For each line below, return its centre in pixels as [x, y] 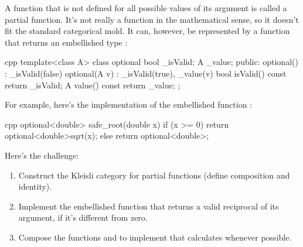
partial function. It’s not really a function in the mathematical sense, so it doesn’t [152, 19]
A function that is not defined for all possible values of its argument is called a [146, 8]
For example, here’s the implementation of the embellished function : [128, 104]
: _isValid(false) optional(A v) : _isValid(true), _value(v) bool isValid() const [146, 73]
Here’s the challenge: [42, 155]
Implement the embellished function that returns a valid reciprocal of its [149, 206]
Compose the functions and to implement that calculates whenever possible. [155, 237]
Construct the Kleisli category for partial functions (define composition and [154, 175]
